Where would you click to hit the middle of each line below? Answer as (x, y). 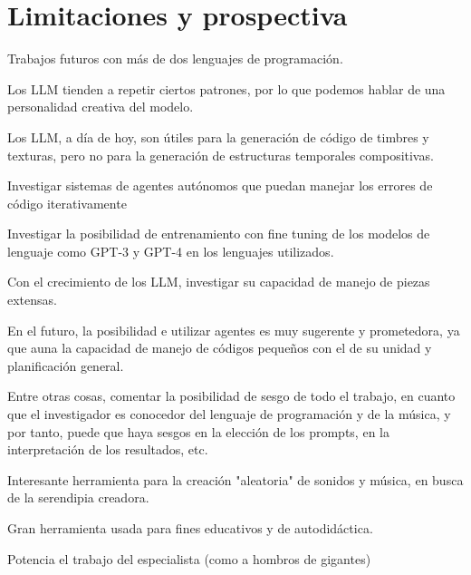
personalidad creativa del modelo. (101, 107)
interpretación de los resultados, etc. (108, 449)
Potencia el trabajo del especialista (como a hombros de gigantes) (189, 558)
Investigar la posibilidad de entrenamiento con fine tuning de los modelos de (219, 234)
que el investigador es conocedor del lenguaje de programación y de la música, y (229, 414)
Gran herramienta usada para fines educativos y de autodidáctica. (190, 528)
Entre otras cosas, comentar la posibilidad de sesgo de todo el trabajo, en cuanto (231, 396)
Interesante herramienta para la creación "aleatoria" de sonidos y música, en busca (235, 479)
